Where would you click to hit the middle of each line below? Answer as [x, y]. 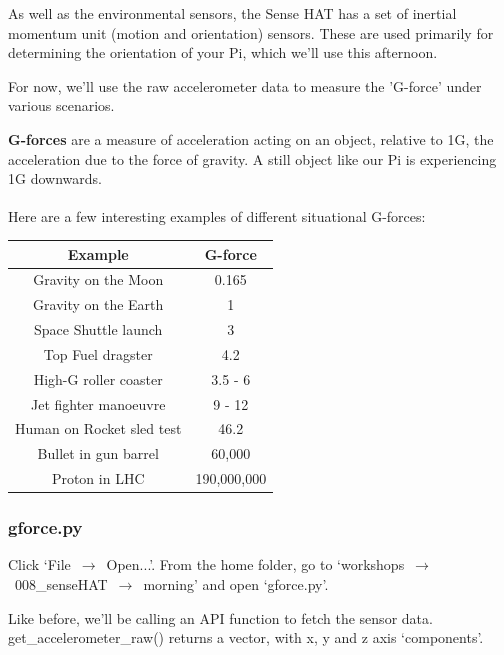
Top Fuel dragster [98, 353]
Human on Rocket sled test [98, 428]
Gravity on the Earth [98, 304]
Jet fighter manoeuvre [98, 403]
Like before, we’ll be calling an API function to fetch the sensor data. [220, 617]
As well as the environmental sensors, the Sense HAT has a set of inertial [232, 13]
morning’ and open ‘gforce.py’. [236, 584]
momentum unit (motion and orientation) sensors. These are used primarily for [251, 32]
